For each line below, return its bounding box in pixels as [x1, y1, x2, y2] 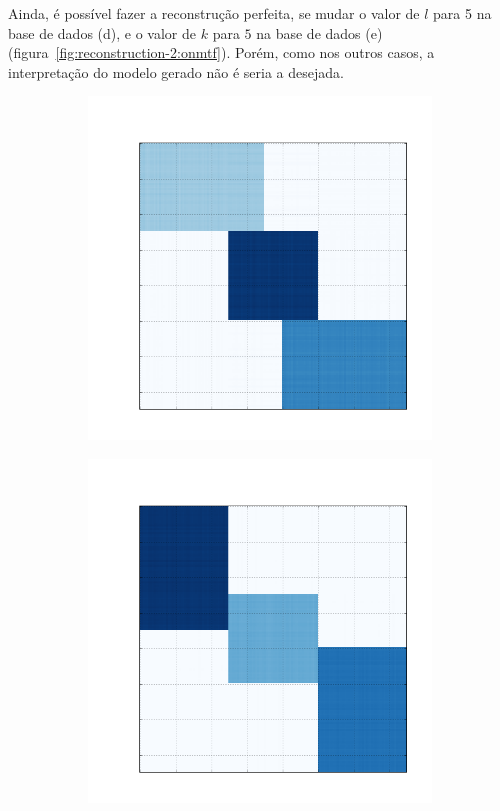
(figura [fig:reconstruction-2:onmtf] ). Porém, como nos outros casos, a [8, 42, 435, 63]
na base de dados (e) [256, 22, 383, 43]
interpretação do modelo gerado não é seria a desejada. [8, 61, 344, 82]
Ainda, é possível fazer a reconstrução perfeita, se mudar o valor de [8, 3, 420, 23]
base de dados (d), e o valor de [8, 22, 197, 43]
